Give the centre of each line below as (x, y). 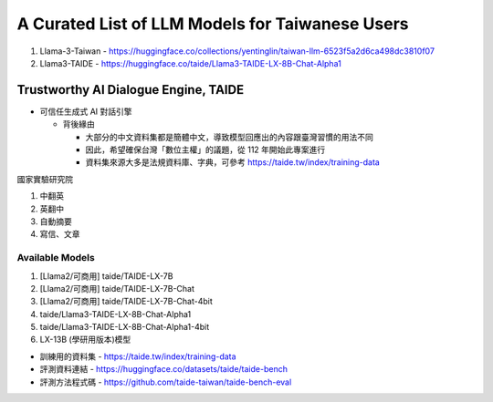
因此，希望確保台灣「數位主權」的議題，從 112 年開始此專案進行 (205, 149)
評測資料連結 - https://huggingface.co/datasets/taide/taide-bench (163, 369)
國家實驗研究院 (45, 179)
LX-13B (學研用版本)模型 (85, 340)
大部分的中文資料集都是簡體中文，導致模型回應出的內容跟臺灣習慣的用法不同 (229, 137)
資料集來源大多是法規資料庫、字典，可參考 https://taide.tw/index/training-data (233, 162)
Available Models (56, 258)
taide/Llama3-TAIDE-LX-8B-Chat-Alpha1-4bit (125, 327)
